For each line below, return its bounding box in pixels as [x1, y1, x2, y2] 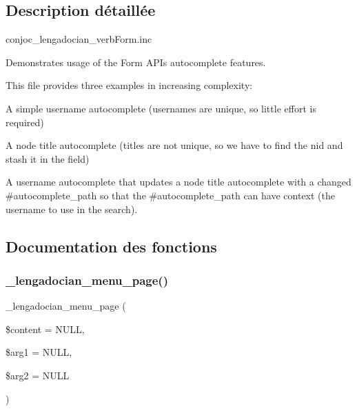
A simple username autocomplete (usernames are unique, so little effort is [6, 101, 316, 115]
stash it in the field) [6, 151, 90, 166]
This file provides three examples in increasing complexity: [6, 78, 253, 92]
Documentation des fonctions [6, 235, 217, 257]
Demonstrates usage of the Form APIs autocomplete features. [6, 54, 266, 69]
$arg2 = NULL [6, 368, 70, 382]
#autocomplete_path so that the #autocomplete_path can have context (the [6, 188, 336, 202]
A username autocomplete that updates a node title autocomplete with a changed [6, 174, 351, 189]
